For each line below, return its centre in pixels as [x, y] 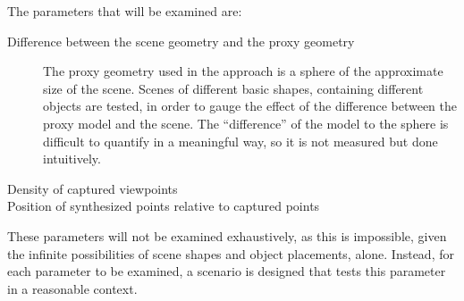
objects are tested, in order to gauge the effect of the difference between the [250, 106]
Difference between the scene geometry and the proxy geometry [181, 41]
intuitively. [72, 159]
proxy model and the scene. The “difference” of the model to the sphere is [246, 123]
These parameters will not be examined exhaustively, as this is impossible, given [227, 235]
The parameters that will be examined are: [125, 11]
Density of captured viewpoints [93, 188]
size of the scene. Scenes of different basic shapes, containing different [233, 88]
